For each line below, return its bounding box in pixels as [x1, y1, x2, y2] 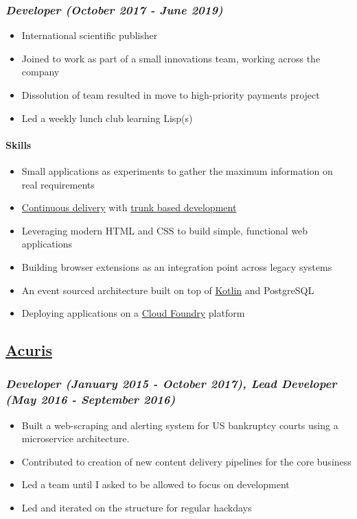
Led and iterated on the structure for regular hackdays [21, 500, 252, 515]
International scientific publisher [21, 28, 158, 43]
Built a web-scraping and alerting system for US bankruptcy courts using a [21, 418, 338, 432]
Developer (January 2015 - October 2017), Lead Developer [5, 375, 337, 392]
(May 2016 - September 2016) [5, 391, 176, 408]
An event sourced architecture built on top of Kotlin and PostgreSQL [21, 282, 314, 297]
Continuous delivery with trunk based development [21, 200, 237, 215]
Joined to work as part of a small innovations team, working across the [21, 51, 321, 65]
